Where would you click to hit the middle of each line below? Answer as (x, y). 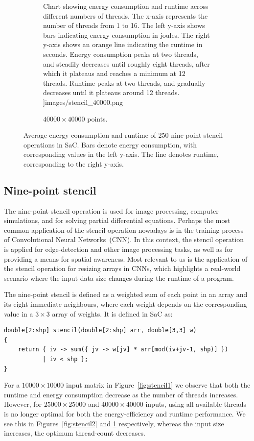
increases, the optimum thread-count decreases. (75, 433)
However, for (23, 404)
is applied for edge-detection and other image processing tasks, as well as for (118, 249)
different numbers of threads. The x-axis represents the (126, 15)
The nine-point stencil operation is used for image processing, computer (111, 210)
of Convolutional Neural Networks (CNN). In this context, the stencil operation (124, 239)
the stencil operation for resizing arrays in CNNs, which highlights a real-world (122, 268)
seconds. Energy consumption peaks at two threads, (121, 54)
